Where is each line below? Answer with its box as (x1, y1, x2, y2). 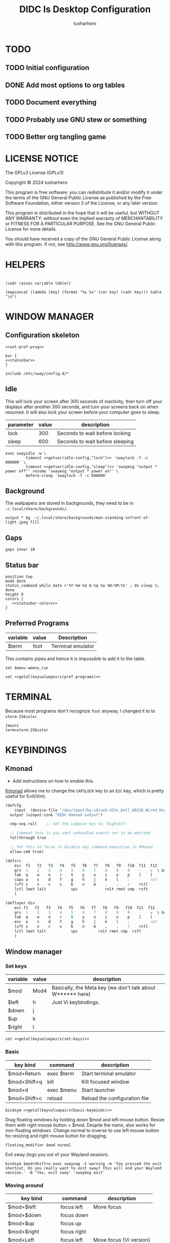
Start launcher (81, 1086, 115, 1093)
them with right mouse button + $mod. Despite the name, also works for (5, 1122, 156, 1128)
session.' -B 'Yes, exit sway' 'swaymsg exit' (5, 1170, 105, 1175)
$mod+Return (8, 1070, 41, 1077)
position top (5, 574, 33, 579)
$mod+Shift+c (8, 1094, 42, 1102)
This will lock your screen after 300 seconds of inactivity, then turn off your (5, 398, 162, 404)
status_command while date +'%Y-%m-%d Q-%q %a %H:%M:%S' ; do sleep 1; (5, 583, 159, 589)
